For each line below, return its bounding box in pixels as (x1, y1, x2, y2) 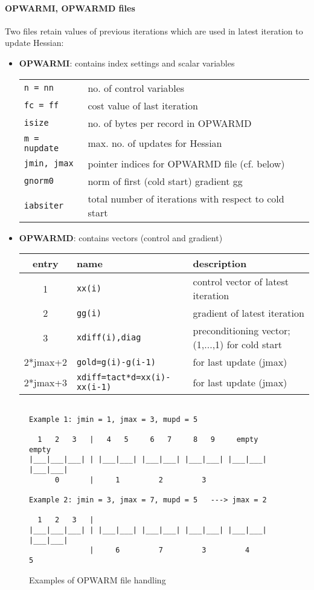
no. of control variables (88, 80, 185, 95)
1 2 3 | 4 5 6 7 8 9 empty (37, 435, 258, 444)
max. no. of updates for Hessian (88, 136, 222, 151)
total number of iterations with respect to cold (88, 191, 284, 206)
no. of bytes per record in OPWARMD (88, 115, 252, 130)
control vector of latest (193, 274, 289, 289)
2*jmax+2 (24, 355, 67, 369)
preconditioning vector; (193, 323, 290, 338)
